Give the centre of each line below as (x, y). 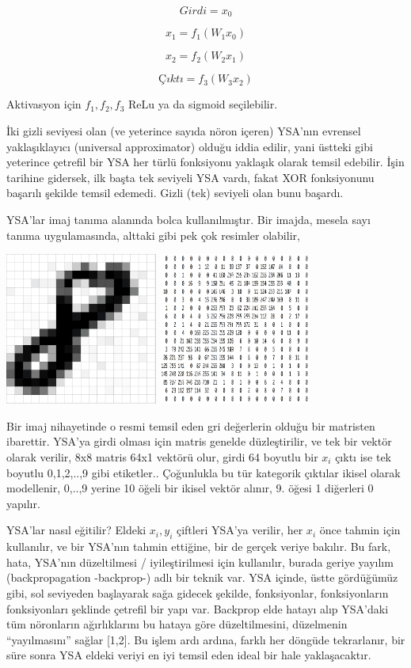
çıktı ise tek (363, 456)
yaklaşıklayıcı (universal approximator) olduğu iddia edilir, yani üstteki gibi (190, 146)
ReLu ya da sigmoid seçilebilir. (203, 104)
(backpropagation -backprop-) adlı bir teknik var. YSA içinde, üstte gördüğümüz (202, 577)
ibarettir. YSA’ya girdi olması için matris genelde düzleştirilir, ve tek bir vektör (199, 441)
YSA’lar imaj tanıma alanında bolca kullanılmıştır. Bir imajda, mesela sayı (188, 220)
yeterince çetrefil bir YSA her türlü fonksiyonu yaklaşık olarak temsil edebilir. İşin (205, 162)
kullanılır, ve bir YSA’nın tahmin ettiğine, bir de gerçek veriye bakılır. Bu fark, (199, 547)
